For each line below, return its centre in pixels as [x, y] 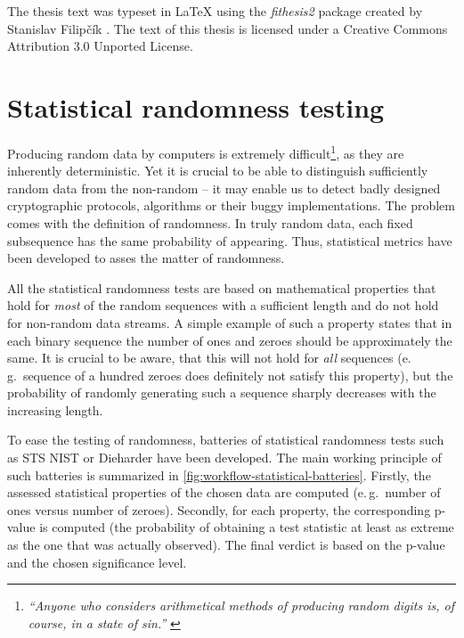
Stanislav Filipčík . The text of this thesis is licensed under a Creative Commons [228, 28]
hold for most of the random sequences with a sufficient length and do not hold [223, 305]
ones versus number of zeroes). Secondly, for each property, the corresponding [219, 509]
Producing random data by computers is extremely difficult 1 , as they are [206, 151]
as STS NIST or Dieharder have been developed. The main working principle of [224, 458]
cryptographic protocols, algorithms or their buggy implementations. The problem [231, 205]
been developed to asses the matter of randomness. [146, 258]
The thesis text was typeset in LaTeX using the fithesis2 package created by [215, 11]
